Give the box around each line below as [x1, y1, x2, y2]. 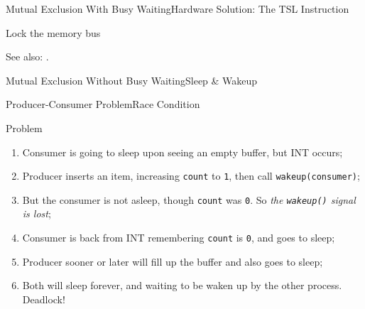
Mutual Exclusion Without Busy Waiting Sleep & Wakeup [6, 72, 258, 87]
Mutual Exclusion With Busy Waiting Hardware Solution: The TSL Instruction [6, 1, 349, 16]
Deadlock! [22, 291, 65, 306]
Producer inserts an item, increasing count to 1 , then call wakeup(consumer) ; [22, 168, 360, 183]
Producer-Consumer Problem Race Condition [6, 97, 200, 112]
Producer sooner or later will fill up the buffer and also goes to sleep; [22, 254, 323, 269]
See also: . [6, 49, 49, 64]
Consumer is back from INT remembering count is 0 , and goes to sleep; [22, 230, 335, 245]
